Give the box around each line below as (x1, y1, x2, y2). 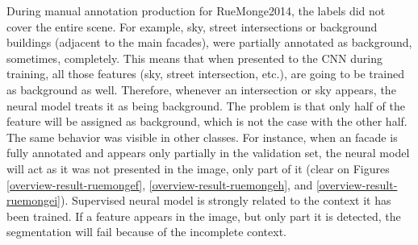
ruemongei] (6, 192, 61, 209)
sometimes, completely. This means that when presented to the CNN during (6, 49, 382, 66)
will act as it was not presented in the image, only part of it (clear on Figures (6, 160, 390, 176)
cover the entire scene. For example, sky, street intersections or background (6, 18, 378, 35)
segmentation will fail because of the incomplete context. (6, 223, 287, 240)
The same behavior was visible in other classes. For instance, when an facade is (6, 128, 398, 145)
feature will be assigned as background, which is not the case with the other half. (6, 113, 408, 130)
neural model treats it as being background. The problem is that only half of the (6, 97, 405, 114)
